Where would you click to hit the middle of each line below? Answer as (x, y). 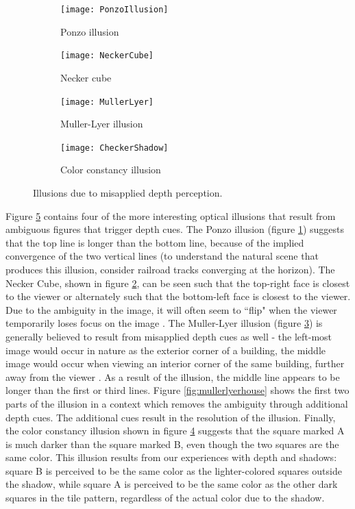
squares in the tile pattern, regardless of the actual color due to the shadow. (165, 498)
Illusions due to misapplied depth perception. (128, 193)
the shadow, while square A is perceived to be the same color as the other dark (172, 484)
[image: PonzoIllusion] (114, 10)
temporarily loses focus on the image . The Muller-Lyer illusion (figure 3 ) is (164, 323)
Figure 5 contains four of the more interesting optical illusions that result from (171, 215)
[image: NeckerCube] (107, 56)
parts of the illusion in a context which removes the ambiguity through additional (177, 403)
